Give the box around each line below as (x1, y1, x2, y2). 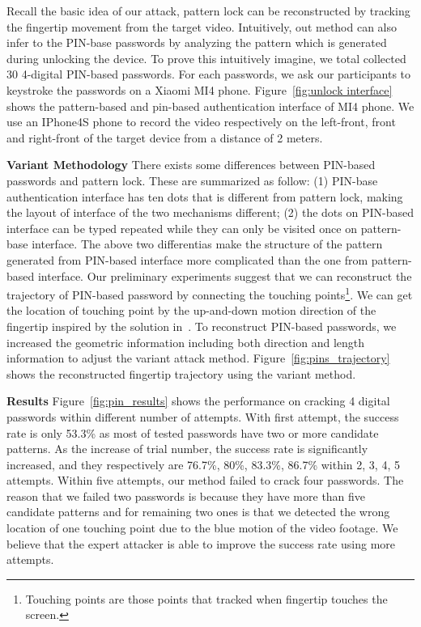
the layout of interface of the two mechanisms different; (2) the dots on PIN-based (6, 204, 414, 221)
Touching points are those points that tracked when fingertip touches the (25, 590, 388, 607)
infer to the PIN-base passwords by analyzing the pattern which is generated (6, 34, 387, 51)
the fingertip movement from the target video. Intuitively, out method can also (6, 18, 398, 35)
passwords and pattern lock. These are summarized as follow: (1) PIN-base (6, 172, 378, 189)
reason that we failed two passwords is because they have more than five (6, 487, 366, 504)
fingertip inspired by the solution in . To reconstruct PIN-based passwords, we (6, 317, 397, 334)
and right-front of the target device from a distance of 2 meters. (6, 129, 323, 146)
